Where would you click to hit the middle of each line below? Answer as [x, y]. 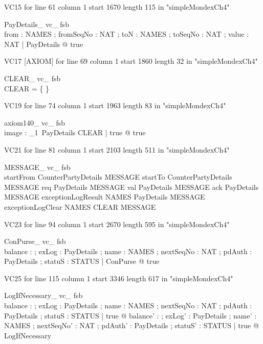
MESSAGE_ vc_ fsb [37, 167]
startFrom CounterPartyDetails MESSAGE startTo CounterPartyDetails [118, 177]
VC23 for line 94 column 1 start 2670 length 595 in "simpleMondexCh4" [117, 224]
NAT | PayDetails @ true [44, 44]
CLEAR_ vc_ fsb [32, 78]
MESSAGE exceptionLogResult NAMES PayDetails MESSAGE [105, 197]
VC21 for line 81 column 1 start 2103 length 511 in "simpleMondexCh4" [117, 149]
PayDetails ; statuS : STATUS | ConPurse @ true [82, 261]
